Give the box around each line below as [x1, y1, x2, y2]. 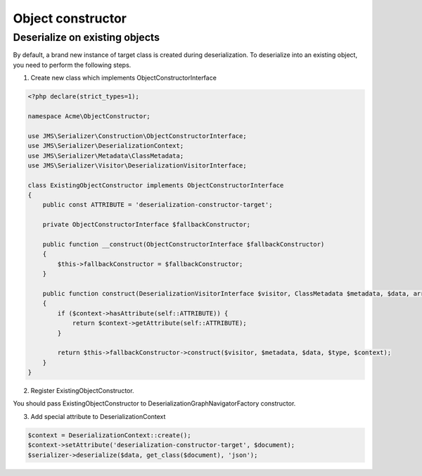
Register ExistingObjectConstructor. [30, 387, 134, 395]
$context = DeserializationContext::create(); [27, 431, 191, 439]
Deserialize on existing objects [13, 31, 160, 44]
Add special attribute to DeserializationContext [30, 412, 166, 420]
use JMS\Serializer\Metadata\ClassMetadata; [27, 151, 184, 160]
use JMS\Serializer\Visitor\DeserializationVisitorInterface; [27, 161, 247, 169]
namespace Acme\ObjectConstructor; [27, 112, 151, 120]
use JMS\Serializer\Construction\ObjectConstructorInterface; [27, 132, 247, 140]
